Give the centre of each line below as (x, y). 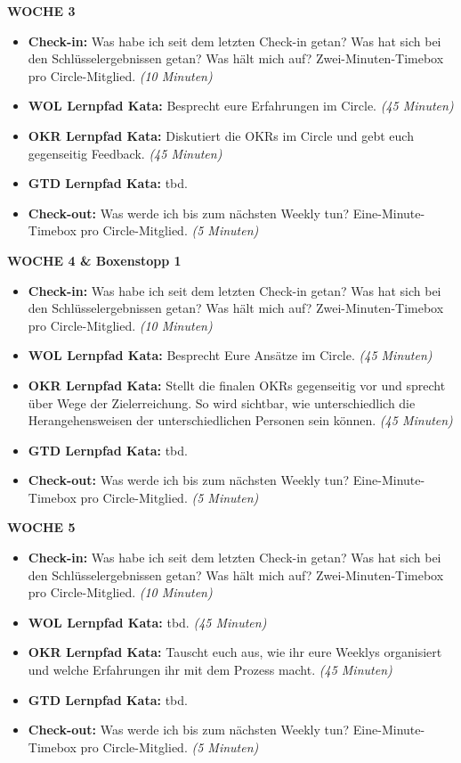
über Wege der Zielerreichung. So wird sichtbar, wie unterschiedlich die (222, 402)
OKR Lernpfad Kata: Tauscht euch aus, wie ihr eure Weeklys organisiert (235, 652)
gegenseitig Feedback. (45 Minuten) (125, 153)
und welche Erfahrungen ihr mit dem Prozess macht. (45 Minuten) (210, 670)
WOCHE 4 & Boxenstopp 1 (94, 260)
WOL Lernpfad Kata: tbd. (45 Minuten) (147, 622)
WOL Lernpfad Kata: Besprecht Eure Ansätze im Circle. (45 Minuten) (230, 355)
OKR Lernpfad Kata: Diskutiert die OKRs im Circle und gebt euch (221, 135)
